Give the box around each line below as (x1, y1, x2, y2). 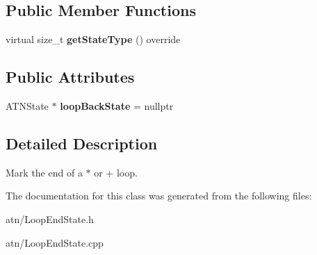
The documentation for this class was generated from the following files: (6, 188, 312, 203)
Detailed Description (6, 132, 158, 154)
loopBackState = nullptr (60, 99, 174, 113)
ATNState (6, 99, 49, 113)
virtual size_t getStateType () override (6, 32, 181, 47)
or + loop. (94, 165, 138, 179)
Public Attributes (6, 66, 135, 88)
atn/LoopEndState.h (6, 211, 94, 226)
